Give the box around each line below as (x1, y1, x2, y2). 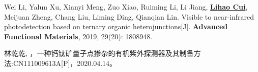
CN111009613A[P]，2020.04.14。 (13, 57, 117, 68)
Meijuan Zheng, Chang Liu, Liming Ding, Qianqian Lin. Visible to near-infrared (4, 11, 254, 22)
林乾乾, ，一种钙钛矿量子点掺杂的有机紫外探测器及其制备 (4, 48, 194, 58)
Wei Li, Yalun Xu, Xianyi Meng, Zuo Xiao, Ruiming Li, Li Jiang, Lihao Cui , (4, 2, 248, 12)
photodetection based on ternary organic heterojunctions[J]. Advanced (4, 21, 228, 32)
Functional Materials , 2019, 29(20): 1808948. (4, 31, 153, 41)
